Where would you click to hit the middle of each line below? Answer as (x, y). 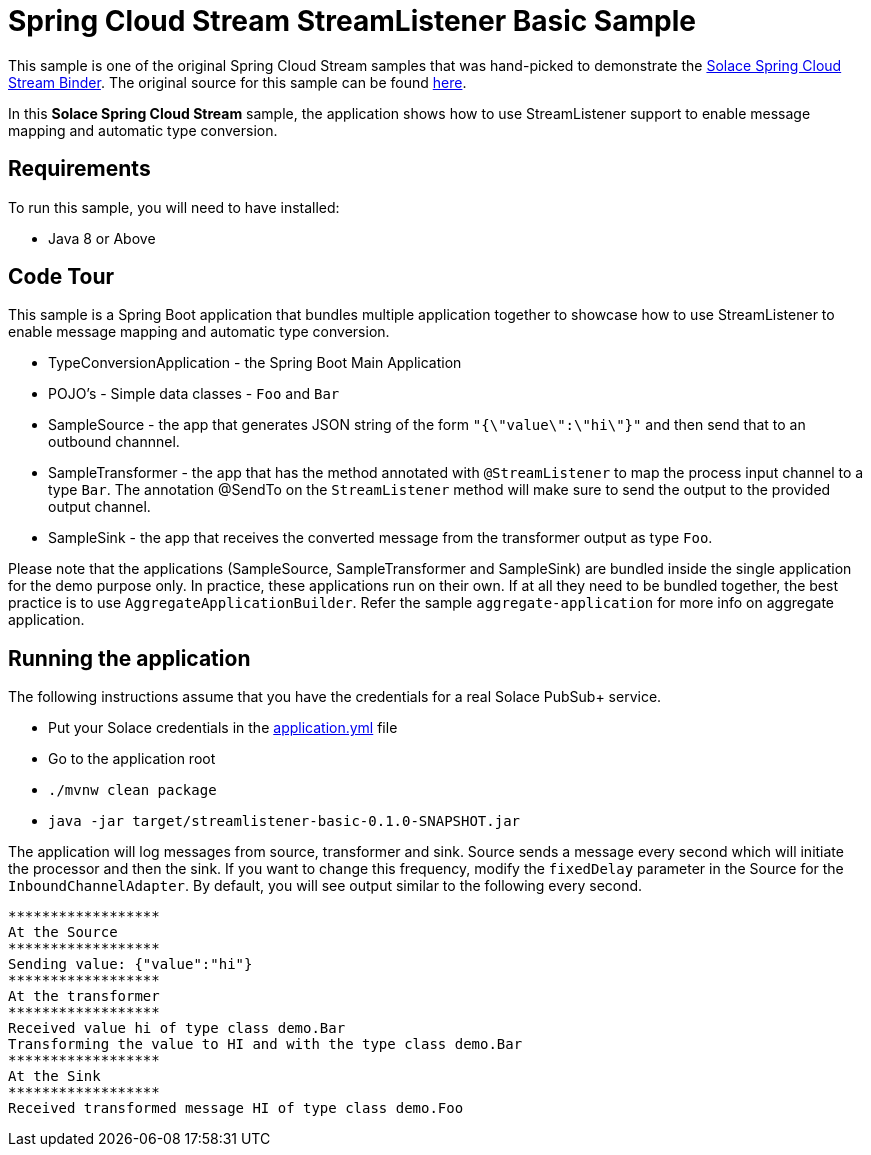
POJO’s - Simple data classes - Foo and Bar (194, 394)
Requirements (79, 169)
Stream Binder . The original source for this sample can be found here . (237, 82)
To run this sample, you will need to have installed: (174, 207)
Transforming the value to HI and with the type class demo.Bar (265, 1044)
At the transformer (84, 996)
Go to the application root (132, 759)
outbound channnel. (114, 442)
